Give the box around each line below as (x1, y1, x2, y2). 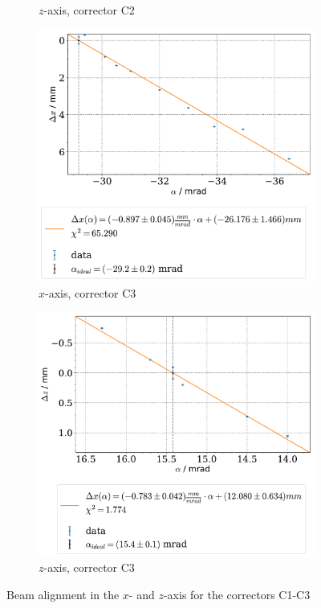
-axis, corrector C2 (43, 2, 135, 18)
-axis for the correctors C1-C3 (163, 585, 311, 602)
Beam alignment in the (6, 585, 120, 602)
